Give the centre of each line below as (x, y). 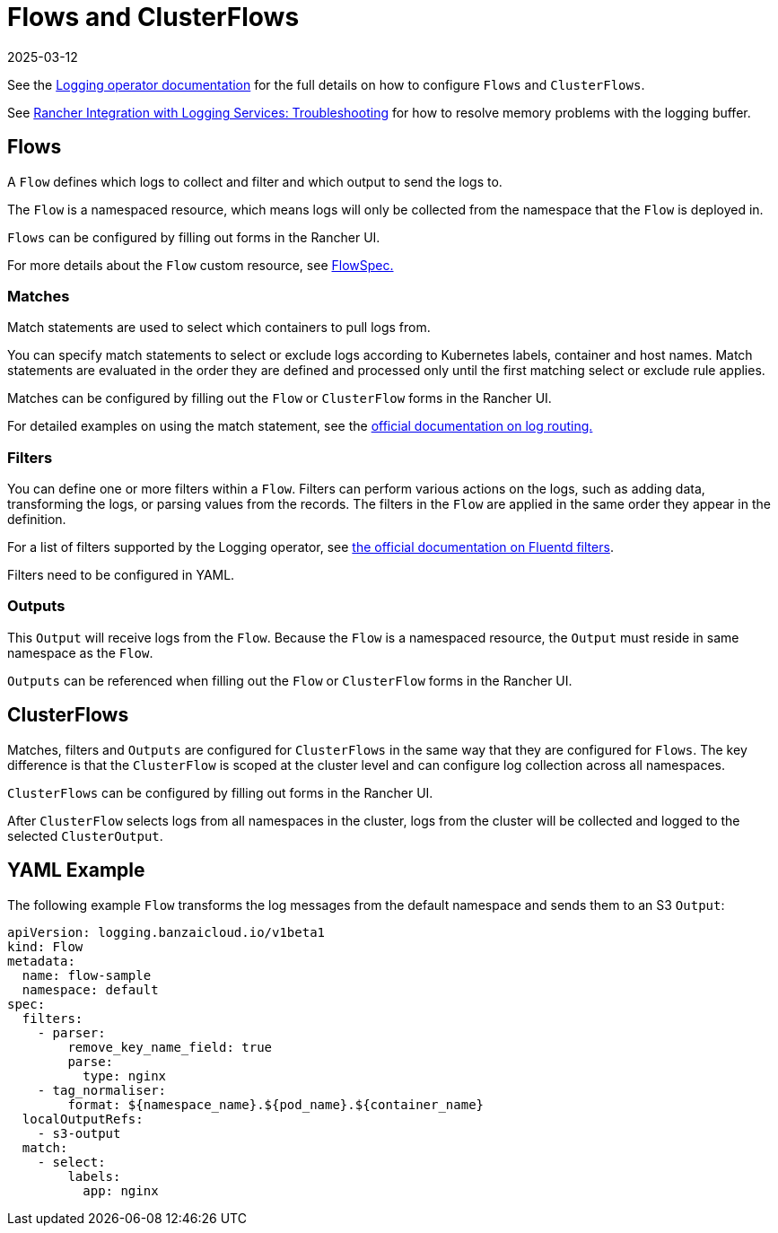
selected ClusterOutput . (85, 835)
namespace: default (90, 989)
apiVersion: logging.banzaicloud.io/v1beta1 (166, 932)
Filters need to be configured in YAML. (121, 575)
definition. (37, 520)
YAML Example (76, 870)
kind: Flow (45, 946)
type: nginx (125, 1076)
